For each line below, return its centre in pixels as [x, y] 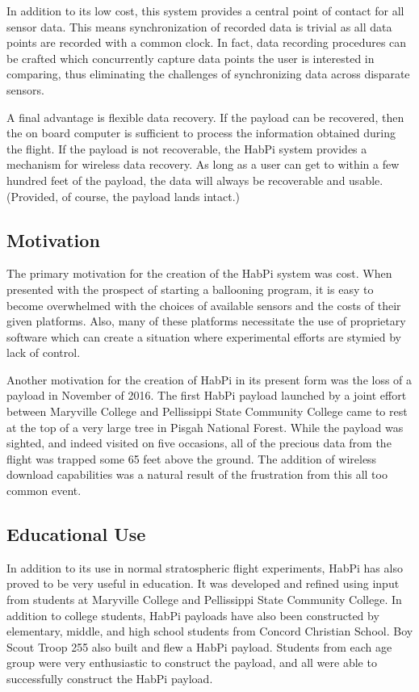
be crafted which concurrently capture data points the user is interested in [191, 58]
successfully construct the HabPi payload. [110, 678]
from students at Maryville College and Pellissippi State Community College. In [204, 600]
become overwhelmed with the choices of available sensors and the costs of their [204, 305]
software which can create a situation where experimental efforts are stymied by [204, 336]
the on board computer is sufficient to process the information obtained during [201, 133]
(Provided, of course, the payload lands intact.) [124, 196]
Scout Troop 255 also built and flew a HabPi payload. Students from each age [199, 646]
